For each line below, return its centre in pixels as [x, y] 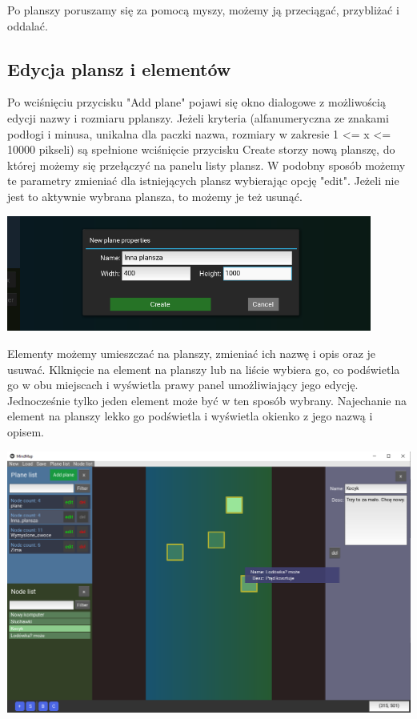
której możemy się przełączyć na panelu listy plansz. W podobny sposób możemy [206, 165]
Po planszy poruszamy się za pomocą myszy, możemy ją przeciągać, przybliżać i [203, 10]
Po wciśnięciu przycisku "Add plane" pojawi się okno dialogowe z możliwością [196, 102]
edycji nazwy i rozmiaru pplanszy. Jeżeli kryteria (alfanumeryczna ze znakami [198, 117]
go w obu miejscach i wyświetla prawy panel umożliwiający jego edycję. [183, 385]
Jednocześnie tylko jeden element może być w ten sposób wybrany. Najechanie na [207, 400]
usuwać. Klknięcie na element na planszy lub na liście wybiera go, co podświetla [204, 369]
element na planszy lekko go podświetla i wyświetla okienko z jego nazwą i [190, 416]
